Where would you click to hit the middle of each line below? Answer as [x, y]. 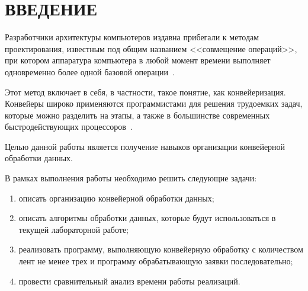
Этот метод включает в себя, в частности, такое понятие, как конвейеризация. [145, 92]
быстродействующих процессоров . [69, 127]
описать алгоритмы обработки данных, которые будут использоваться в [147, 218]
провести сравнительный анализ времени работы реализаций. [129, 281]
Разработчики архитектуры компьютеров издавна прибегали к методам [132, 37]
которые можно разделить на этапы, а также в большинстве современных [137, 115]
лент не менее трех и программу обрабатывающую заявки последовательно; [156, 261]
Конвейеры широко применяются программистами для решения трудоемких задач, [154, 103]
